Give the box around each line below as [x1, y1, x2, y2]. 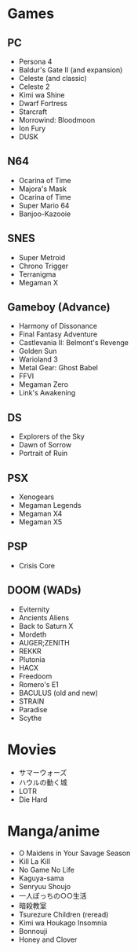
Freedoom [18, 671, 53, 681]
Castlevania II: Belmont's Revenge [18, 338, 129, 347]
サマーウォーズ [18, 767, 67, 777]
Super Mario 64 [18, 200, 70, 210]
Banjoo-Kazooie [18, 209, 71, 219]
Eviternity [18, 605, 50, 614]
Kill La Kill [18, 856, 51, 866]
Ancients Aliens [18, 612, 70, 622]
